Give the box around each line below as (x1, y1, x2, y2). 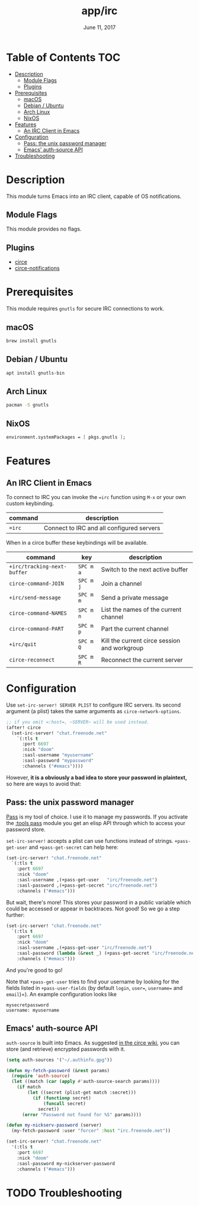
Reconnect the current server (101, 656, 183, 664)
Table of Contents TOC (6, 50, 121, 64)
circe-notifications (14, 265, 60, 272)
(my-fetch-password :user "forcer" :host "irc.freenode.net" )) (11, 1128, 171, 1134)
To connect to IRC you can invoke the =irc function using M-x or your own (6, 493, 187, 500)
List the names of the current (101, 605, 182, 613)
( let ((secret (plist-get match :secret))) (27, 1089, 136, 1095)
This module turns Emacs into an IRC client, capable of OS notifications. (6, 193, 182, 200)
